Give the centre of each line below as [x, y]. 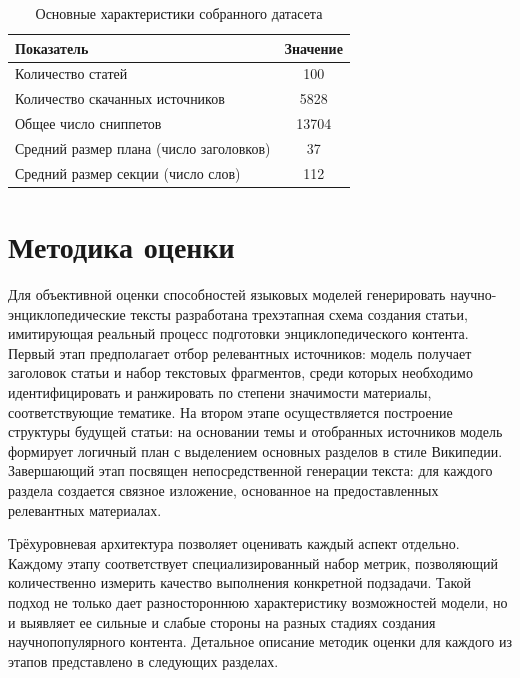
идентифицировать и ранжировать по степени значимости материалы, [220, 392]
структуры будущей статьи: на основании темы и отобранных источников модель [255, 431]
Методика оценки [121, 246]
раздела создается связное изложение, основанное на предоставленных [223, 489]
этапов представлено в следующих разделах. [143, 660]
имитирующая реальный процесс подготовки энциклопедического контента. [238, 333]
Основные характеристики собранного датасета [179, 13]
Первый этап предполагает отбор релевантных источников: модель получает [240, 352]
